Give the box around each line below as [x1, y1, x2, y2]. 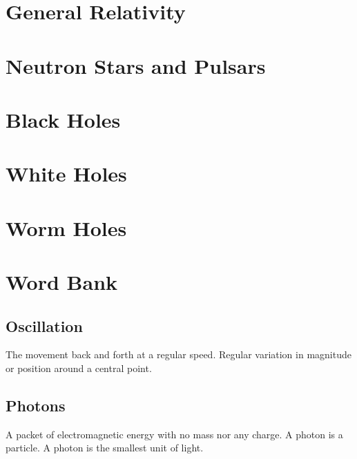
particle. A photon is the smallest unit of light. [6, 440, 204, 455]
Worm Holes [6, 213, 127, 242]
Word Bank [6, 268, 118, 296]
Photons [6, 395, 66, 416]
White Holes [6, 159, 127, 188]
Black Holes [6, 105, 121, 133]
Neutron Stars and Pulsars [6, 51, 266, 79]
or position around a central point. [6, 361, 152, 375]
